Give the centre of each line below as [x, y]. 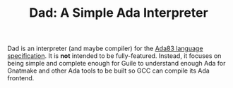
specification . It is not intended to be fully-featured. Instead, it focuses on [114, 56]
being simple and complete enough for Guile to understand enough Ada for [116, 64]
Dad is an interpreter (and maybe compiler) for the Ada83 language [105, 49]
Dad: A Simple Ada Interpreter [119, 13]
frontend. [21, 78]
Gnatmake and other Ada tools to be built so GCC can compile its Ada [108, 71]
